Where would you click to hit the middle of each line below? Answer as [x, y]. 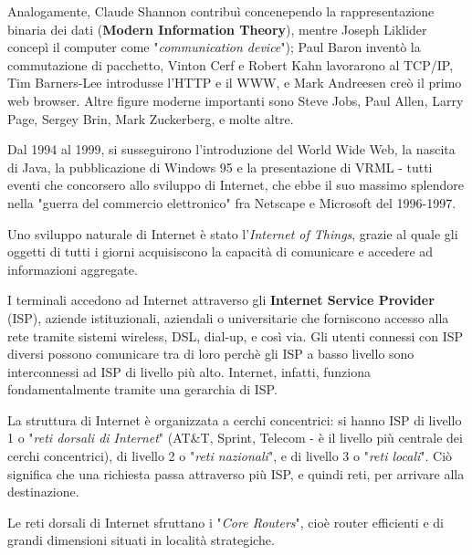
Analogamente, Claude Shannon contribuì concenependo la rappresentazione [221, 11]
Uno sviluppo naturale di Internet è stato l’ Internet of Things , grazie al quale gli [233, 233]
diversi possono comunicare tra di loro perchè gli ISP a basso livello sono [211, 354]
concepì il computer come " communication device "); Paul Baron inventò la [214, 47]
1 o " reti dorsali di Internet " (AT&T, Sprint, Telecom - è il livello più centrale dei [235, 438]
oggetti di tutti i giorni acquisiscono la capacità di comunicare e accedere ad [220, 251]
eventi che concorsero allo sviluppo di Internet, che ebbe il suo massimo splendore [236, 185]
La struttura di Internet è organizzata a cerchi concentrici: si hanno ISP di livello [235, 419]
